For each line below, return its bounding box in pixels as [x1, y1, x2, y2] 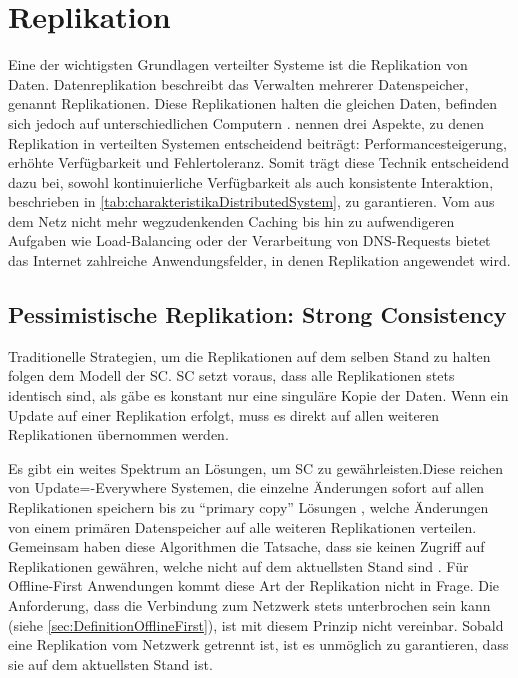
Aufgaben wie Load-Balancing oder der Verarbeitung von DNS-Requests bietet [8, 230, 491, 251]
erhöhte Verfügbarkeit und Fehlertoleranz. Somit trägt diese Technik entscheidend [8, 152, 510, 173]
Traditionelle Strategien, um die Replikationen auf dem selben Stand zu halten [8, 345, 491, 366]
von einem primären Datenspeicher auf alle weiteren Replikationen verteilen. [8, 516, 477, 537]
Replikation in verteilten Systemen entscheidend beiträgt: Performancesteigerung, [8, 132, 507, 153]
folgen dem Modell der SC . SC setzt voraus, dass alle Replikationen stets [8, 365, 455, 386]
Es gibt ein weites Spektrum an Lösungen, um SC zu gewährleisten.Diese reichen [8, 457, 503, 478]
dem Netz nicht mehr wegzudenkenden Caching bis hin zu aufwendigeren [8, 210, 455, 231]
